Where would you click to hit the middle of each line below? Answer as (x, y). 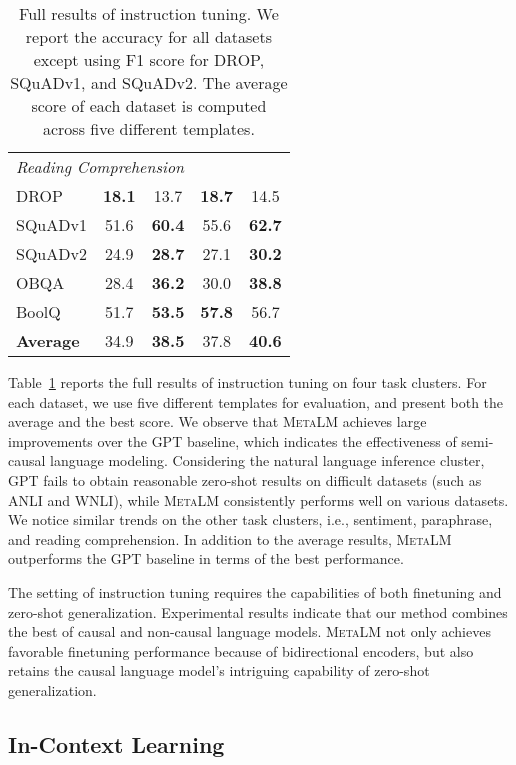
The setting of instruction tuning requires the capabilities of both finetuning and (255, 591)
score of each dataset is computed (149, 105)
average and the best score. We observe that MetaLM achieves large (217, 421)
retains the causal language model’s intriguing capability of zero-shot (219, 670)
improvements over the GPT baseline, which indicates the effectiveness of (232, 440)
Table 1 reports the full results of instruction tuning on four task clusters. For (247, 382)
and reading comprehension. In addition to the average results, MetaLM (230, 538)
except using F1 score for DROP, (149, 59)
